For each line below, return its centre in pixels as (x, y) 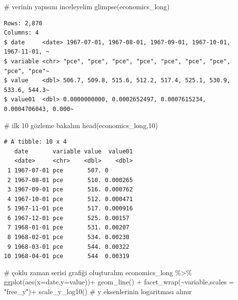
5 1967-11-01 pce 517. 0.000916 (70, 209)
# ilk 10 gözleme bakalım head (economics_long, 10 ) (81, 125)
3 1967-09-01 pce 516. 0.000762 (70, 190)
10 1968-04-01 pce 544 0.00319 (67, 256)
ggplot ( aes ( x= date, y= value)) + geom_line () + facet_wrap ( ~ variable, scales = (119, 282)
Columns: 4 (21, 33)
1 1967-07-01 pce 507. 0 (58, 170)
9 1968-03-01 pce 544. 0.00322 (68, 247)
